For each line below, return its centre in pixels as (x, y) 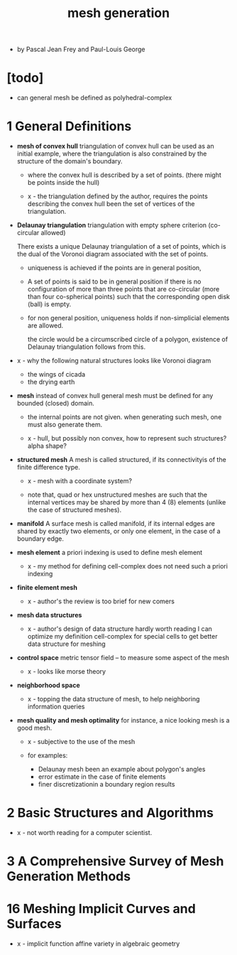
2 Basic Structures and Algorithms (110, 813)
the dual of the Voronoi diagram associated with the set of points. (112, 254)
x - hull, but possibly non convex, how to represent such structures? (127, 438)
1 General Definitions (69, 126)
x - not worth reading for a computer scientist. (84, 832)
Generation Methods (69, 876)
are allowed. (45, 325)
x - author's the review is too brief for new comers (101, 601)
